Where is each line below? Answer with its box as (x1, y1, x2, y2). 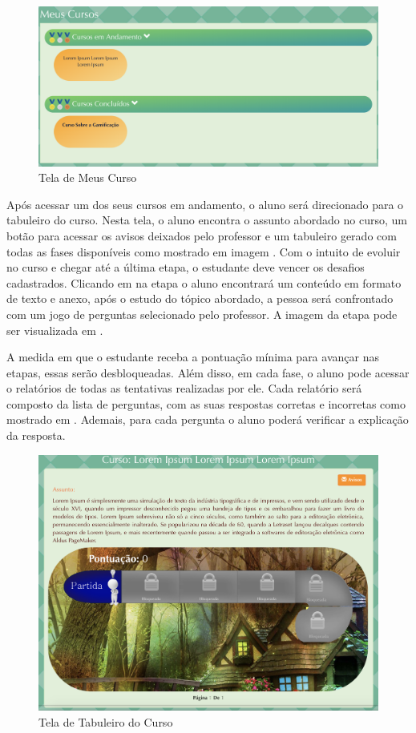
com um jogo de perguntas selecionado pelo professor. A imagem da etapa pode (6, 305, 398, 322)
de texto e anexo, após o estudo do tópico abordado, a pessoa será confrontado (6, 290, 394, 307)
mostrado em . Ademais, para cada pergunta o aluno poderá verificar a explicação (6, 411, 409, 428)
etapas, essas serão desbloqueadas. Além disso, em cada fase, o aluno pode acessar (6, 364, 410, 381)
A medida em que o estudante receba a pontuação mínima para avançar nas (6, 348, 379, 365)
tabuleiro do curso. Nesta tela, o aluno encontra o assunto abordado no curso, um (6, 211, 407, 228)
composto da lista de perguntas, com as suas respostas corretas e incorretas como (6, 395, 406, 412)
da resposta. (6, 427, 66, 444)
